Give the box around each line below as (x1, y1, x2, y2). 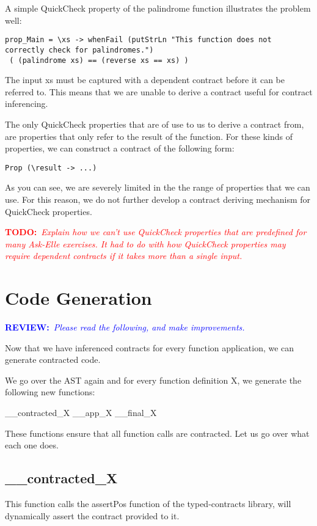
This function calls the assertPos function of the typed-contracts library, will (5, 497, 291, 510)
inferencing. (5, 97, 48, 110)
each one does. (5, 439, 59, 451)
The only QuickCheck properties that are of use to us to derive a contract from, (5, 117, 304, 130)
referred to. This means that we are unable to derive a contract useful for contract (5, 85, 313, 98)
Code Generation (5, 285, 152, 310)
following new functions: (5, 385, 95, 398)
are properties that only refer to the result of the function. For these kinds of (5, 130, 293, 142)
